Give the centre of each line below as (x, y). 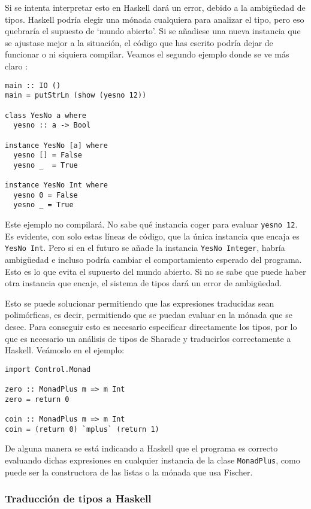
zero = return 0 (37, 399)
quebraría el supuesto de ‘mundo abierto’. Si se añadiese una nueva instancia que (153, 31)
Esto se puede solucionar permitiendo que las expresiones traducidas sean (140, 303)
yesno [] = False (48, 155)
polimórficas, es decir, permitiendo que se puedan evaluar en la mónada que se (149, 315)
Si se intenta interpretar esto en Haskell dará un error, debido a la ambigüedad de (155, 7)
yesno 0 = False (46, 195)
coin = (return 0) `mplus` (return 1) (82, 429)
